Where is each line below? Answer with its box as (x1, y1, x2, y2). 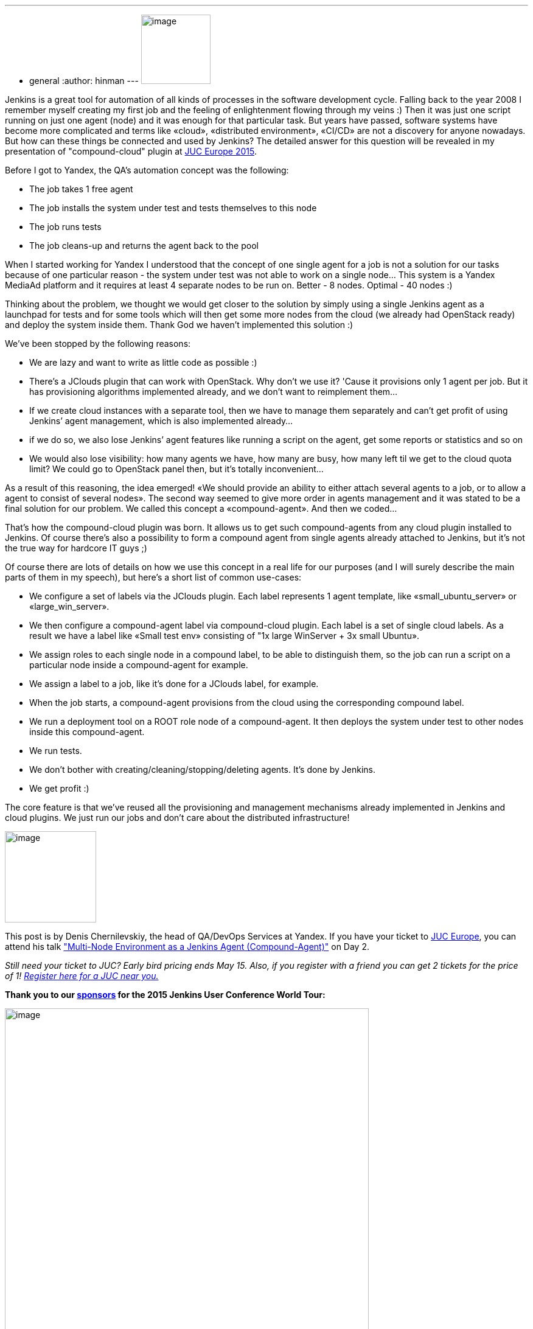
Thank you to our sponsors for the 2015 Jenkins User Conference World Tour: (5, 989, 326, 1000)
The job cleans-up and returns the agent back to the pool (29, 240, 259, 251)
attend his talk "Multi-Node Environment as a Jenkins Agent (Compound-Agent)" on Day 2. (5, 941, 369, 952)
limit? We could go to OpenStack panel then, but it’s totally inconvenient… (29, 464, 324, 474)
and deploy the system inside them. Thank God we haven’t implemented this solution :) (5, 319, 354, 330)
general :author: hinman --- (29, 75, 139, 86)
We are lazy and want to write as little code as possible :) (29, 357, 257, 368)
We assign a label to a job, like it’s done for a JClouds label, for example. (29, 678, 319, 689)
